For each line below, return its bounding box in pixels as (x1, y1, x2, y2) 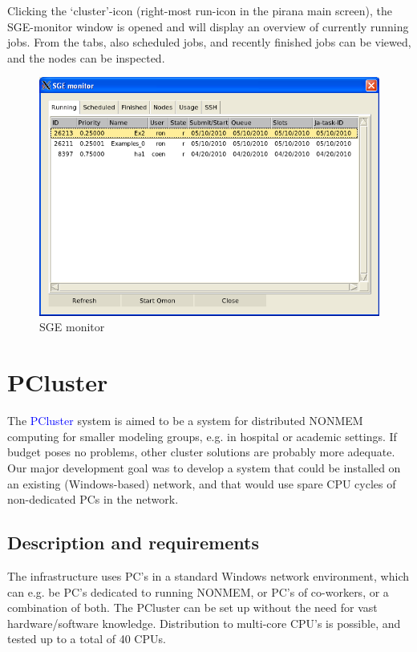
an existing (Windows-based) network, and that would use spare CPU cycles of (7, 475, 396, 492)
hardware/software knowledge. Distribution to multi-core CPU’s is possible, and (7, 614, 401, 631)
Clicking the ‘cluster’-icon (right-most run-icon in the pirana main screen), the (7, 2, 392, 18)
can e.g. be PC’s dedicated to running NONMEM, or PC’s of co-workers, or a (7, 583, 389, 600)
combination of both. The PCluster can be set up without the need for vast (7, 599, 378, 616)
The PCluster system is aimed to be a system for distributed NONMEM (7, 412, 363, 429)
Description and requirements (7, 530, 259, 555)
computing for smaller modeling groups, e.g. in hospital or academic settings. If (7, 427, 397, 444)
